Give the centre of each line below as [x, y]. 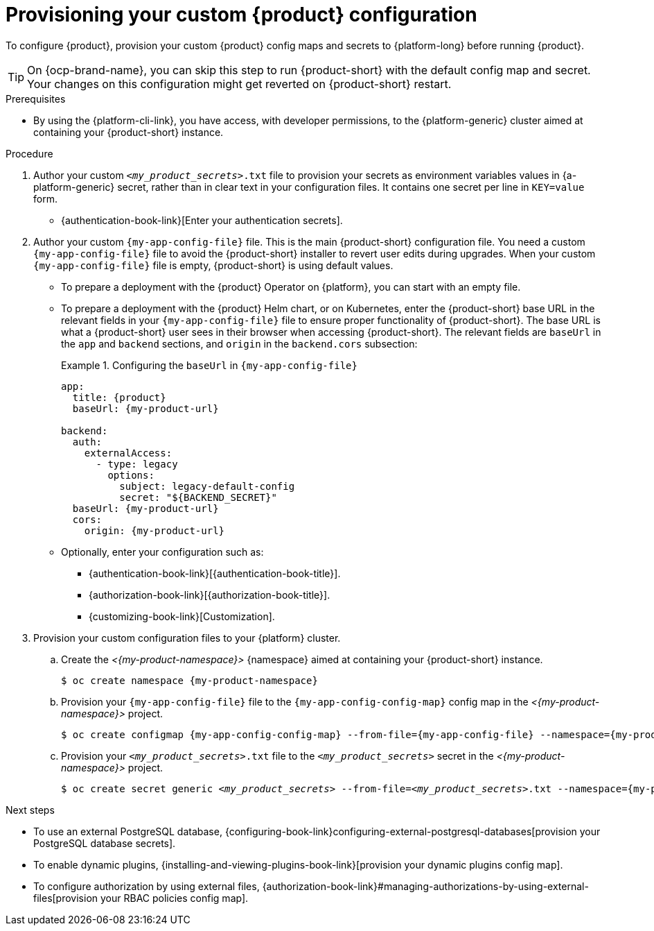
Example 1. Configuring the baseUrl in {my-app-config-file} [209, 365]
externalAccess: [128, 453]
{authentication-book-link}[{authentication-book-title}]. [215, 573]
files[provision [66, 898]
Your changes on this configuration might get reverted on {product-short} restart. [239, 84]
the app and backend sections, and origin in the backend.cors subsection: [239, 343]
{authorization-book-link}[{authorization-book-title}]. [210, 595]
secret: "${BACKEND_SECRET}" [198, 497]
